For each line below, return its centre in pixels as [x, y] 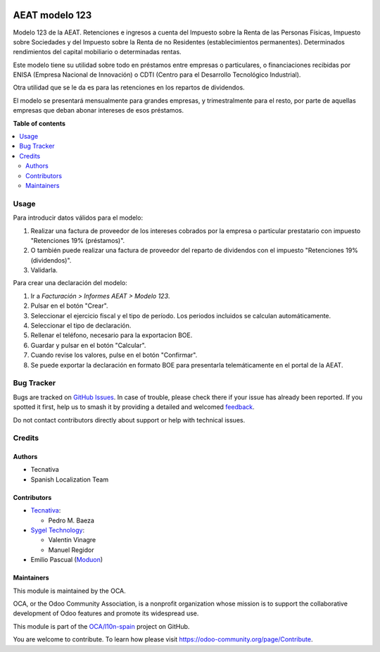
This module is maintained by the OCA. [69, 591]
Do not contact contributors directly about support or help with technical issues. [129, 420]
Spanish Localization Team [70, 479]
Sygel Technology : [57, 530]
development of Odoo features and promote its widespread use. [106, 613]
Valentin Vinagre [72, 540]
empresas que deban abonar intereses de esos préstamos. [99, 111]
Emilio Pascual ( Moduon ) [67, 560]
